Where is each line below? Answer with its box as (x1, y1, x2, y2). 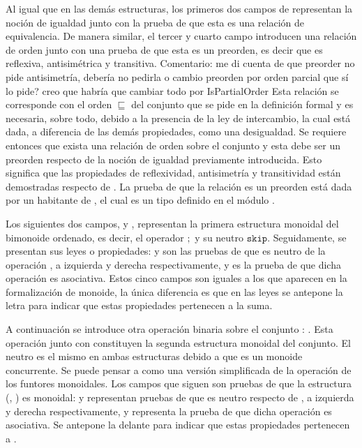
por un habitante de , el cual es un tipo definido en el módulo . (6, 193, 275, 207)
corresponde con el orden (6, 97, 112, 112)
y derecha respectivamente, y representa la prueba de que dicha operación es (6, 403, 332, 418)
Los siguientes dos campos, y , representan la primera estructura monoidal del (6, 216, 339, 230)
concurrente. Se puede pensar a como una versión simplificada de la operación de (6, 362, 352, 377)
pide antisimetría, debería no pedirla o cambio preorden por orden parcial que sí (6, 69, 349, 84)
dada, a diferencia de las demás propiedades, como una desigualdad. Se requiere (6, 124, 347, 139)
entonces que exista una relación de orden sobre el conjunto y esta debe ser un (6, 137, 341, 152)
